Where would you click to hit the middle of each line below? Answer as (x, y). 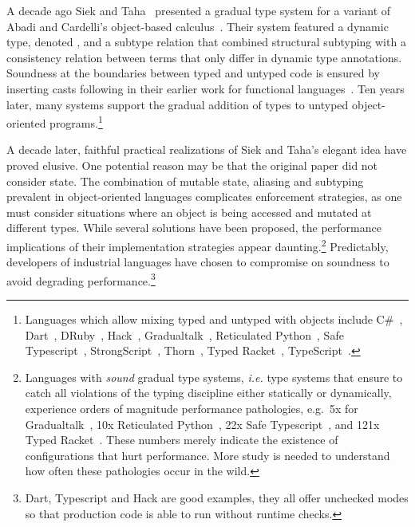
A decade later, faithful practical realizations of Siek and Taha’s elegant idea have (207, 149)
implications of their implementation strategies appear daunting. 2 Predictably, (198, 245)
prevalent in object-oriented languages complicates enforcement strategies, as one (204, 197)
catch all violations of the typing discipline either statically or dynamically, (208, 393)
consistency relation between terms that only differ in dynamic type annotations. (204, 57)
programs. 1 (76, 122)
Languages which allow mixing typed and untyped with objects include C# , (214, 319)
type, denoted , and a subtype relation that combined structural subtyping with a (206, 42)
